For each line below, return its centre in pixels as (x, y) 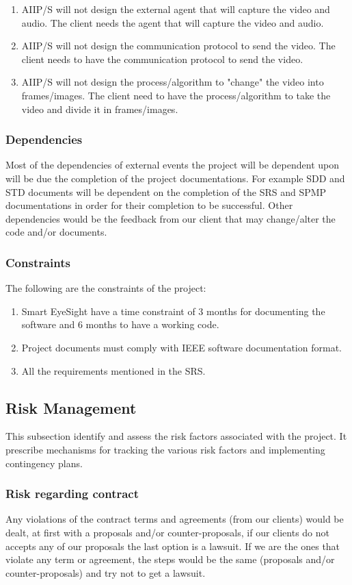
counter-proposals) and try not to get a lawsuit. (106, 572)
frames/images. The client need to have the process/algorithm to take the (176, 95)
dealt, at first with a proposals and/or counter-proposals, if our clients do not (168, 532)
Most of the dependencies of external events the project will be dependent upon (172, 165)
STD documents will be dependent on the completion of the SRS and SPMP (166, 191)
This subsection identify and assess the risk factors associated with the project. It (176, 436)
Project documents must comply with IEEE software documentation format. (181, 347)
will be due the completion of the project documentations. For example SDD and (175, 178)
